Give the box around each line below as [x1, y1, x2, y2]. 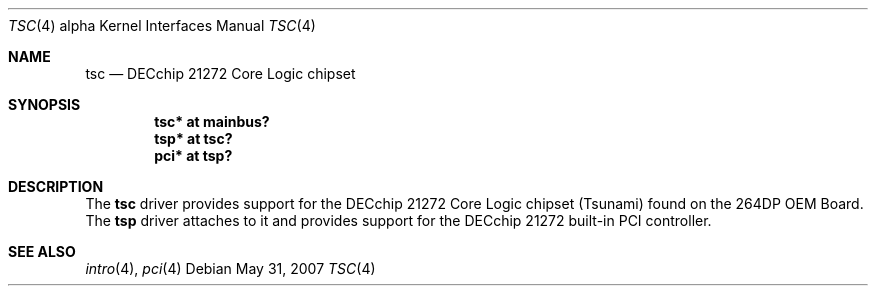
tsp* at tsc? [154, 130, 233, 147]
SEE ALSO [8, 243, 76, 260]
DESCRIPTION [8, 178, 104, 195]
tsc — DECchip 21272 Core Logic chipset [85, 65, 356, 82]
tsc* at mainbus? [154, 113, 270, 130]
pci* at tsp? [154, 147, 233, 164]
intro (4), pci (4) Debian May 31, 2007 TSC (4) [85, 260, 376, 277]
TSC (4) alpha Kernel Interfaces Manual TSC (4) [8, 17, 316, 34]
